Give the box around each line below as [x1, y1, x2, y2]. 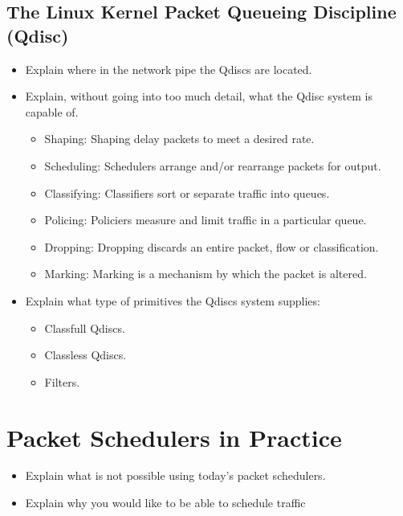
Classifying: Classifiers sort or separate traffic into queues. [44, 184, 330, 201]
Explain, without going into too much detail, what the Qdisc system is [25, 88, 372, 104]
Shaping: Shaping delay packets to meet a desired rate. [44, 130, 315, 147]
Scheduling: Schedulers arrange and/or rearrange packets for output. [44, 157, 381, 174]
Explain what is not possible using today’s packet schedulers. [25, 467, 326, 484]
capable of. [25, 103, 79, 120]
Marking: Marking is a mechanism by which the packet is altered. [44, 265, 367, 282]
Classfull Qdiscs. [44, 319, 125, 336]
